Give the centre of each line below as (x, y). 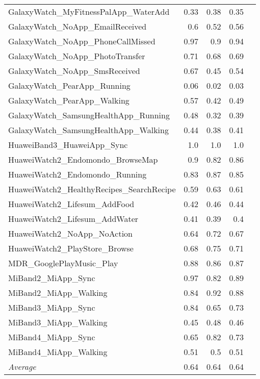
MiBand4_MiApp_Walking (58, 352)
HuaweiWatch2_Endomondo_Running (77, 174)
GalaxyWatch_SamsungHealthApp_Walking (88, 130)
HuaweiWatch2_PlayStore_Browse (71, 248)
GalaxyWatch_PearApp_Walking (69, 100)
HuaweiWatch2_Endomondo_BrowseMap (83, 159)
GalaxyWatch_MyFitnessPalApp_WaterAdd (89, 11)
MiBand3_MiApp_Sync (52, 307)
